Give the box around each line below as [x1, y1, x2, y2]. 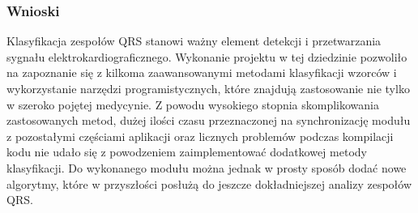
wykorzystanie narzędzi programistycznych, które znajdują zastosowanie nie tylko [6, 80, 410, 96]
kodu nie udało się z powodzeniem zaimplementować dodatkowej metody [6, 143, 367, 160]
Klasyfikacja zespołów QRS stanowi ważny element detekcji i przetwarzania [6, 32, 382, 49]
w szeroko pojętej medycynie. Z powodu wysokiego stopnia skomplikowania [6, 96, 379, 113]
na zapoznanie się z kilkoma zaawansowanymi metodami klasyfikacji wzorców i [6, 64, 397, 81]
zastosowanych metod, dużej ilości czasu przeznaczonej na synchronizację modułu [6, 112, 411, 129]
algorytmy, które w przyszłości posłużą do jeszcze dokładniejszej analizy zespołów [6, 175, 412, 192]
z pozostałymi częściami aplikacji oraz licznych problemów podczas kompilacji [6, 127, 394, 144]
